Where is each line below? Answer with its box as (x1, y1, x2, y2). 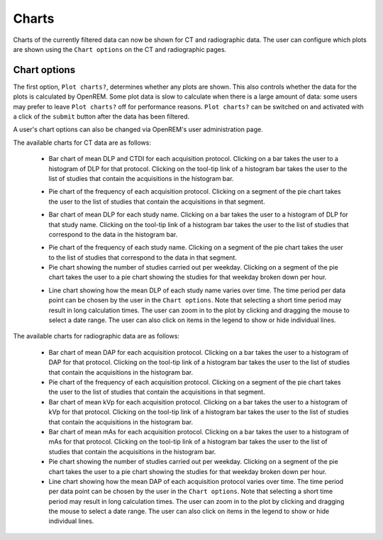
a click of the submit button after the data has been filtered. (13, 112, 190, 121)
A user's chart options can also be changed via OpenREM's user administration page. (13, 125, 263, 134)
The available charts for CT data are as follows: (13, 138, 152, 147)
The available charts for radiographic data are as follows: (13, 332, 180, 341)
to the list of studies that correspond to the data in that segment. (48, 253, 237, 262)
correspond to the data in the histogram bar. (48, 230, 178, 238)
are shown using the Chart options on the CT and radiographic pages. (13, 45, 227, 53)
